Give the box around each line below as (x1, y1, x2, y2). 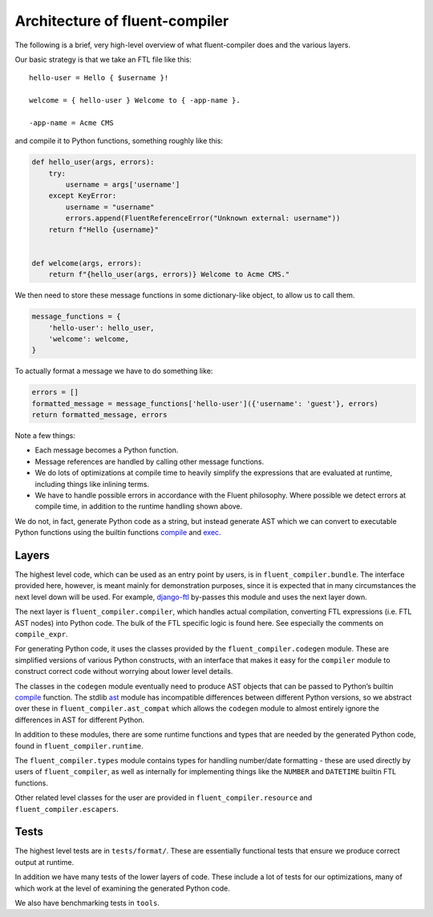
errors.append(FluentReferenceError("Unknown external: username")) (65, 213, 341, 223)
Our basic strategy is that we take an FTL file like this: (14, 55, 192, 64)
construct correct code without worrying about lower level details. (14, 667, 233, 676)
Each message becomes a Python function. (34, 445, 179, 455)
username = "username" (65, 202, 156, 212)
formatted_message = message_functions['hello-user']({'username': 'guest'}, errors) (31, 399, 378, 408)
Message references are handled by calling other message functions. (34, 456, 265, 466)
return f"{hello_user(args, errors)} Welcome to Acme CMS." (48, 270, 290, 279)
